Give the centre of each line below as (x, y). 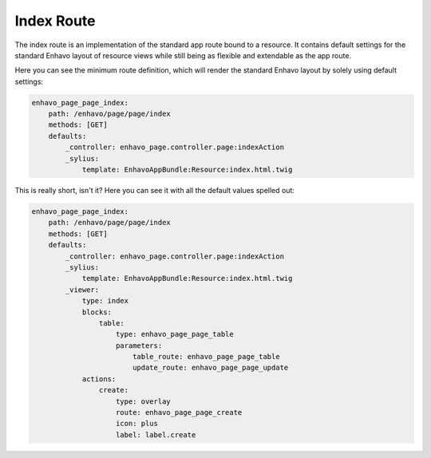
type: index (105, 301)
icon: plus (137, 424)
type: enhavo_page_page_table (175, 334)
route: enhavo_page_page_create (179, 413)
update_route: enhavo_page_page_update (210, 368)
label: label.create (156, 434)
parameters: (139, 345)
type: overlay (143, 401)
